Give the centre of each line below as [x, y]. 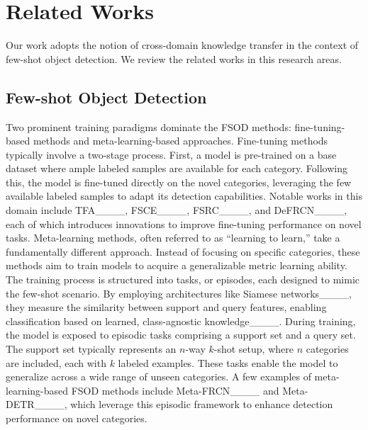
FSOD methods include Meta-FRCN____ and [175, 390]
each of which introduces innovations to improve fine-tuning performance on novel [184, 224]
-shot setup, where [253, 349]
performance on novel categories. [77, 418]
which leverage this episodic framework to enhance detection [202, 404]
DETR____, [37, 404]
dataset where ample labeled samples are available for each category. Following [177, 168]
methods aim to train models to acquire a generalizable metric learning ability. [177, 265]
